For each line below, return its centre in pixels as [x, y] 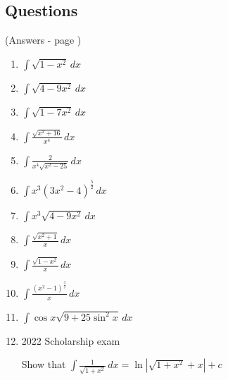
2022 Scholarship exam [71, 340]
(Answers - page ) [43, 40]
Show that [44, 364]
